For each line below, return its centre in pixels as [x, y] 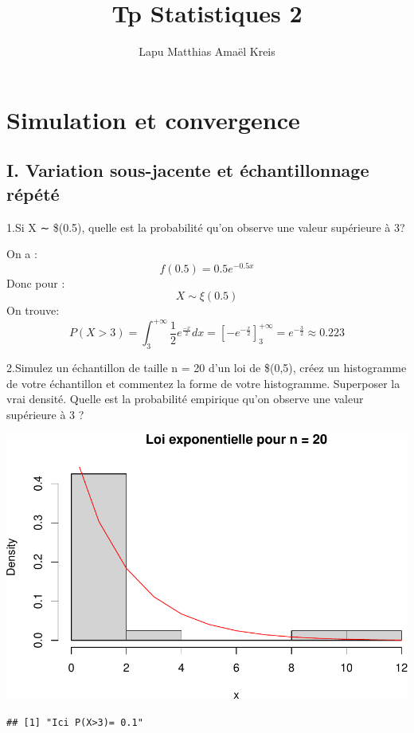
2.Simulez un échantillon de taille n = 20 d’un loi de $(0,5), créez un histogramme [207, 368]
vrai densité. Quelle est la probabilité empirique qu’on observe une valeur [185, 399]
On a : [22, 254]
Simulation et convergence [153, 119]
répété [33, 193]
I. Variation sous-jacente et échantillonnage [188, 170]
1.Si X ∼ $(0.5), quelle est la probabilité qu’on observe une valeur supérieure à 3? [206, 227]
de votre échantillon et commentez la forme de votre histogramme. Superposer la [203, 383]
